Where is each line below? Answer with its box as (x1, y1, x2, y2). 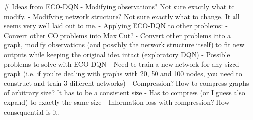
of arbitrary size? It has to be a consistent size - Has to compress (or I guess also (4, 87, 245, 98)
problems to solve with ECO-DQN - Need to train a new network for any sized (4, 59, 239, 69)
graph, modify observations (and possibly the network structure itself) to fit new (4, 40, 245, 50)
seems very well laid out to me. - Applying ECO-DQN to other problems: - (4, 20, 228, 31)
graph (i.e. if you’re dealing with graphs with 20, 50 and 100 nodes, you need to (4, 68, 242, 79)
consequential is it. (4, 106, 59, 117)
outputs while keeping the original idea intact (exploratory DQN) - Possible (4, 49, 230, 59)
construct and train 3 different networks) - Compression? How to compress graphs (4, 78, 249, 88)
